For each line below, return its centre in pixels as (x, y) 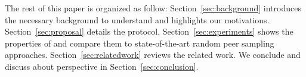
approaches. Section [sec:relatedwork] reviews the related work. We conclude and (153, 55)
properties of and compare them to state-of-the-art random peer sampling (140, 43)
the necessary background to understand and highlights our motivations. (137, 19)
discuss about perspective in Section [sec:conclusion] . (102, 66)
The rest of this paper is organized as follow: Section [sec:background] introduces (153, 8)
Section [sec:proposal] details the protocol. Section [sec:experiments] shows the (149, 31)
